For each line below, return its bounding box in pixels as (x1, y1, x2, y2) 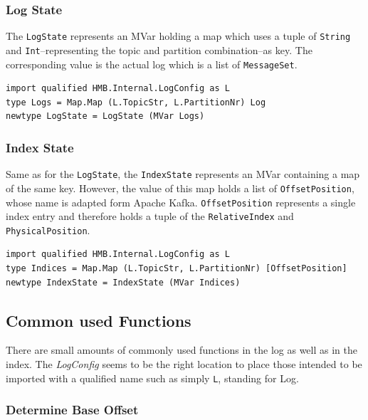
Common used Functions (6, 309, 191, 331)
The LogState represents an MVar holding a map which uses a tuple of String (6, 28, 351, 43)
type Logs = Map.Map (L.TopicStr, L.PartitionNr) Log (6, 97, 266, 107)
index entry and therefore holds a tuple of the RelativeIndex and (6, 209, 294, 224)
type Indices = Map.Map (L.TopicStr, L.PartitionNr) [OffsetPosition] (6, 263, 347, 274)
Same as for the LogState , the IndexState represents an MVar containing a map (6, 167, 360, 182)
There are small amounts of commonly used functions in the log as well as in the (6, 342, 357, 357)
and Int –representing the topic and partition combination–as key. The (6, 42, 312, 57)
